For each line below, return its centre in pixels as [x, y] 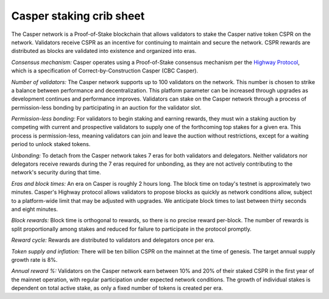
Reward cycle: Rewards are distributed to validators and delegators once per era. [113, 240]
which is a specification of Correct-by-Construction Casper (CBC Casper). [104, 71]
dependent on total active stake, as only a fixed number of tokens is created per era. [117, 288]
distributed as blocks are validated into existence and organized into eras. [104, 51]
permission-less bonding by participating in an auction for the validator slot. [106, 107]
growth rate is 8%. [34, 259]
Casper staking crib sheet [78, 16]
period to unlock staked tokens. [51, 144]
